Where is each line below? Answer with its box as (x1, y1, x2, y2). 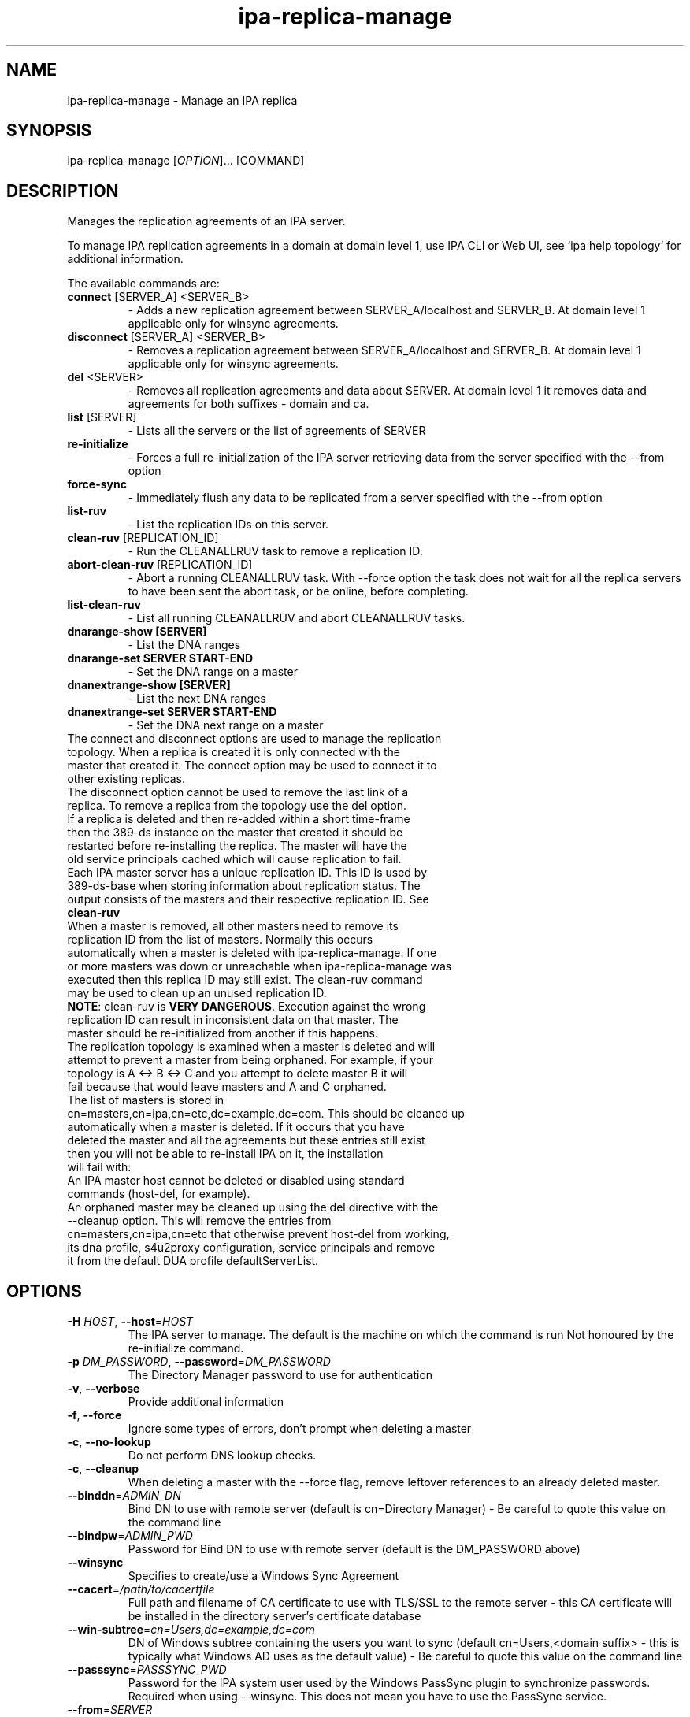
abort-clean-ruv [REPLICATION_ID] (67, 558, 253, 572)
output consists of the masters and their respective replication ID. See (67, 892, 429, 907)
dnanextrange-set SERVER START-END (67, 705, 277, 719)
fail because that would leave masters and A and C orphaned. (67, 1080, 387, 1094)
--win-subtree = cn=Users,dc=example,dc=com (67, 1622, 315, 1637)
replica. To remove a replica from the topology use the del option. (67, 799, 406, 813)
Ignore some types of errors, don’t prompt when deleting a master (128, 1422, 472, 1436)
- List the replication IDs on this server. (128, 517, 329, 532)
